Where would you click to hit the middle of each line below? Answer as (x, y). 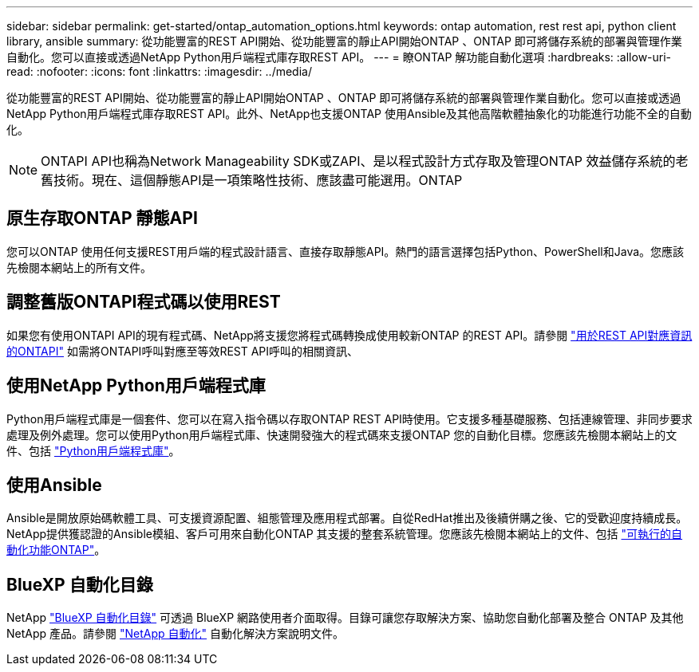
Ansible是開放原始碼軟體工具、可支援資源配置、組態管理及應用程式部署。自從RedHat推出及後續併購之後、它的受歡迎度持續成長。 (347, 518)
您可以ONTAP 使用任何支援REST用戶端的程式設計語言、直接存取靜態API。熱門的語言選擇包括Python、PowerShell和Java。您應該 (346, 251)
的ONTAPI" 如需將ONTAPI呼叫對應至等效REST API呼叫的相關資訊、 (183, 351)
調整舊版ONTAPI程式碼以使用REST (144, 302)
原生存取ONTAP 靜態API (102, 218)
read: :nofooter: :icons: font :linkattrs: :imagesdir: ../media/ (159, 71)
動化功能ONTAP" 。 (56, 550)
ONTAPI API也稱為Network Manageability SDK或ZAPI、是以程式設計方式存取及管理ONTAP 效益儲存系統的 (358, 161)
